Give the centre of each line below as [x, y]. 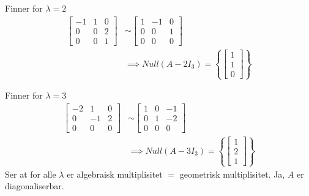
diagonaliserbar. [35, 186]
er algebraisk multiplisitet [115, 174]
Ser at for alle [31, 174]
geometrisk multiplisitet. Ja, [232, 174]
